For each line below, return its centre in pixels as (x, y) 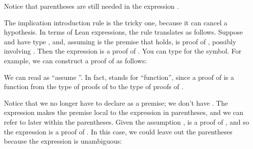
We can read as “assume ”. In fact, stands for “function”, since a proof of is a (119, 77)
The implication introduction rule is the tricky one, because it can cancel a (116, 22)
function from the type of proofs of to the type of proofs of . (94, 86)
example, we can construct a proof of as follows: (76, 60)
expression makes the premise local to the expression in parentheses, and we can (124, 112)
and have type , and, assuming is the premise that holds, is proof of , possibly (120, 41)
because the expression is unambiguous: (63, 141)
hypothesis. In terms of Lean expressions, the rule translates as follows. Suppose (124, 32)
